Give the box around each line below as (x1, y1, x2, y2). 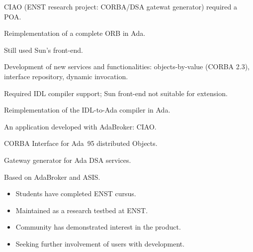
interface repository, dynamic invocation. (4, 71, 128, 81)
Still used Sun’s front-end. (4, 44, 83, 55)
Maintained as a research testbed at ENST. (15, 205, 148, 215)
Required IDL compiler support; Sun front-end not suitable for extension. (4, 88, 228, 98)
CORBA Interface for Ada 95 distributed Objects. (4, 138, 158, 148)
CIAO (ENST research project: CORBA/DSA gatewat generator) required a (4, 1, 237, 11)
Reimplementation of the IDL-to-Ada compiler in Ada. (4, 105, 170, 115)
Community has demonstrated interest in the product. (15, 222, 181, 232)
